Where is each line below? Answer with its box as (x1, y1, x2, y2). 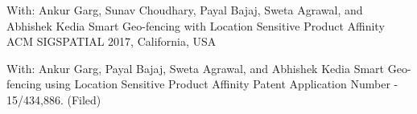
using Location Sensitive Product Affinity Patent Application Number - (44, 75, 398, 92)
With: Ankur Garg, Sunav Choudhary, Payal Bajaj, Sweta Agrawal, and (6, 2, 363, 18)
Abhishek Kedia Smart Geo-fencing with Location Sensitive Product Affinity (6, 17, 385, 34)
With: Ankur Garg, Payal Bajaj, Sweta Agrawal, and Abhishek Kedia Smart (6, 59, 385, 76)
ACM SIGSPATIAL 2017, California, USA (6, 33, 217, 50)
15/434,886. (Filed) (6, 91, 101, 108)
